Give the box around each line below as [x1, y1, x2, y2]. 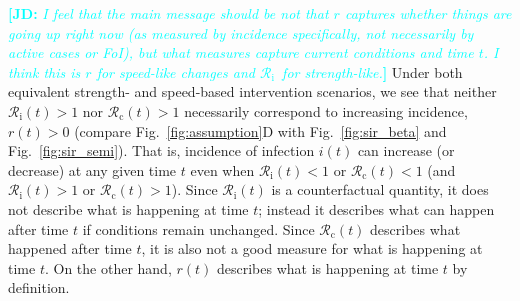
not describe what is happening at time [8, 198, 249, 219]
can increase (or [357, 140, 455, 161]
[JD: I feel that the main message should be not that [8, 3, 329, 23]
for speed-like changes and [96, 61, 255, 82]
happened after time [8, 238, 132, 259]
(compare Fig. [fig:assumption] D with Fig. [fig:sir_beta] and [74, 120, 447, 141]
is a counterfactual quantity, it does [271, 179, 489, 200]
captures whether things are [344, 3, 512, 23]
